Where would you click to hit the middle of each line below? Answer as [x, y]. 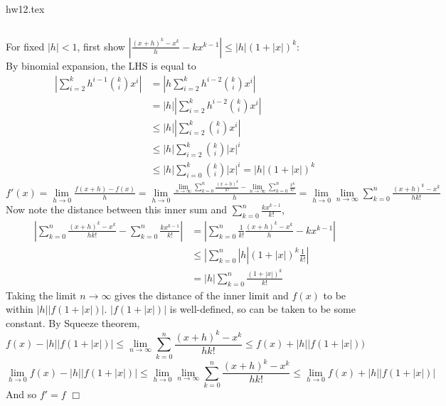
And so [21, 394]
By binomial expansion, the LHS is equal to [101, 65]
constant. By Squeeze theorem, [73, 322]
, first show [101, 46]
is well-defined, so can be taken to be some [262, 309]
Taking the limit [41, 295]
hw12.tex [25, 9]
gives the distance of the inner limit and [202, 295]
